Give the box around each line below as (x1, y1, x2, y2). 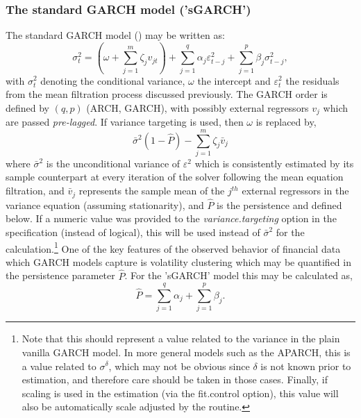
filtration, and (6, 183, 65, 198)
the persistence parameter (6, 268, 115, 283)
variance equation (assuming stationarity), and (6, 197, 204, 212)
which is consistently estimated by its (194, 156, 354, 170)
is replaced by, (255, 115, 317, 129)
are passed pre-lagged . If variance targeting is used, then (6, 115, 244, 129)
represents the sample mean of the (78, 183, 225, 198)
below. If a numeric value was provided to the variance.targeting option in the (6, 211, 337, 226)
